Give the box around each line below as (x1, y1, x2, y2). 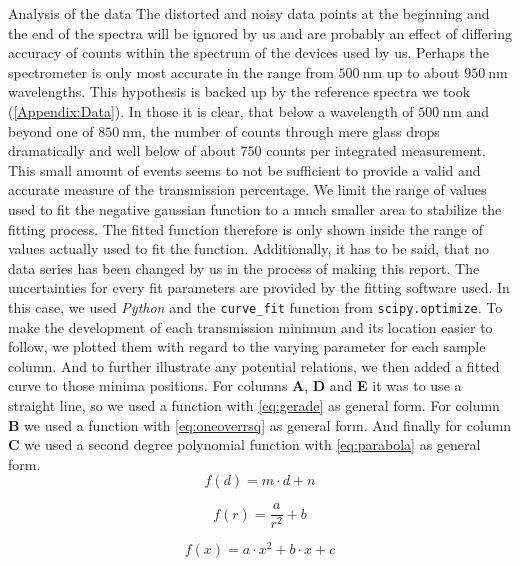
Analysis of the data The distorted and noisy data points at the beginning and (8, 3, 490, 23)
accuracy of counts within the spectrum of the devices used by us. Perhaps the (8, 42, 490, 63)
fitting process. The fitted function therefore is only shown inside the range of (8, 218, 484, 239)
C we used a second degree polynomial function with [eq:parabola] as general (8, 434, 481, 455)
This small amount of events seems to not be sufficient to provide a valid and (8, 159, 481, 180)
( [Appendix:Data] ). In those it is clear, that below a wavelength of (8, 100, 414, 121)
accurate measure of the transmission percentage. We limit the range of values (8, 179, 487, 200)
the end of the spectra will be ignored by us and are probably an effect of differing (8, 22, 512, 43)
